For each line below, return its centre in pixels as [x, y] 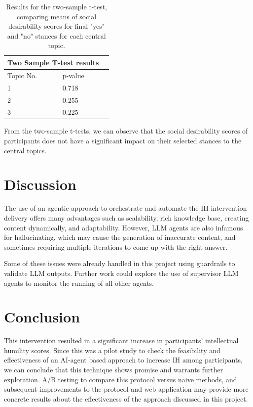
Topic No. [22, 75]
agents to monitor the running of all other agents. [79, 283]
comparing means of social [57, 16]
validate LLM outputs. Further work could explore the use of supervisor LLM [121, 273]
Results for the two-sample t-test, [57, 6]
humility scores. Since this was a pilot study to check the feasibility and [112, 350]
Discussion [40, 184]
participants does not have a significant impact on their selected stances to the [123, 141]
